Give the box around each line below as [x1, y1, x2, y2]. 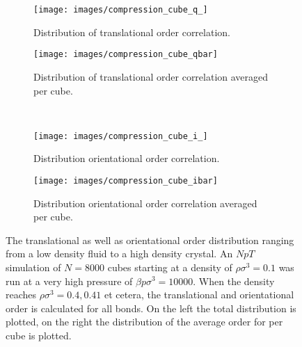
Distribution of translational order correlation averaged [33, 69, 269, 83]
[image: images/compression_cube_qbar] [33, 49, 218, 60]
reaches [6, 287, 37, 302]
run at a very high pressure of [6, 273, 133, 288]
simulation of [6, 259, 61, 274]
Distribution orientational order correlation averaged [33, 195, 257, 210]
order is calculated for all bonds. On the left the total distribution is [6, 300, 296, 315]
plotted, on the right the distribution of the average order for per [6, 314, 283, 329]
